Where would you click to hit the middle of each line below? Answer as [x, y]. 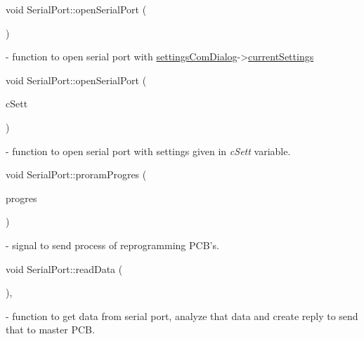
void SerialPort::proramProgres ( [76, 174]
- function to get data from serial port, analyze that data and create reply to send [182, 315]
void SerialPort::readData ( [64, 268]
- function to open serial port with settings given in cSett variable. [148, 151]
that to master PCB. [50, 330]
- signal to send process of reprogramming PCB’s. [112, 245]
